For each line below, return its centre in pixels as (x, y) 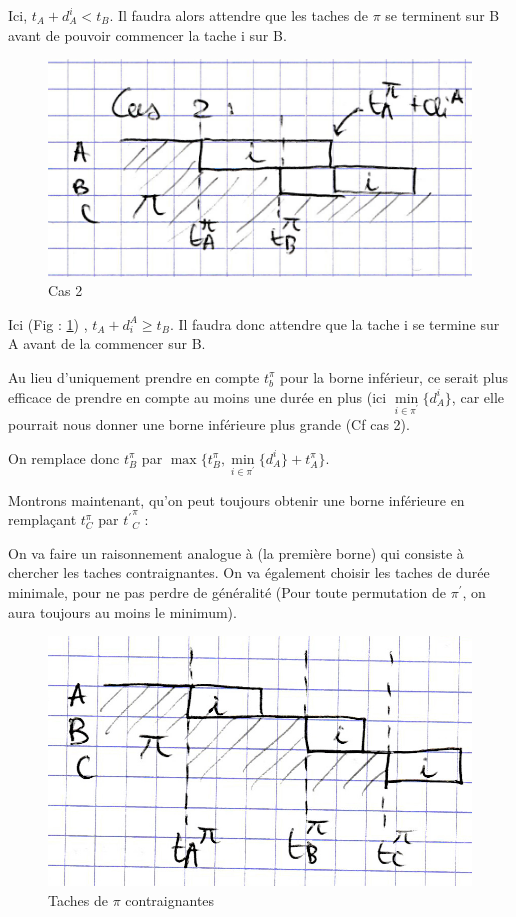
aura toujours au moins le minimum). (122, 611)
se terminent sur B (442, 15)
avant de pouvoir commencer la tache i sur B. (147, 34)
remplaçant (42, 519)
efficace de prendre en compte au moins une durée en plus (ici (197, 396)
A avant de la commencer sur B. (107, 343)
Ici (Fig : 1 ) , (48, 323)
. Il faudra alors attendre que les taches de (238, 15)
